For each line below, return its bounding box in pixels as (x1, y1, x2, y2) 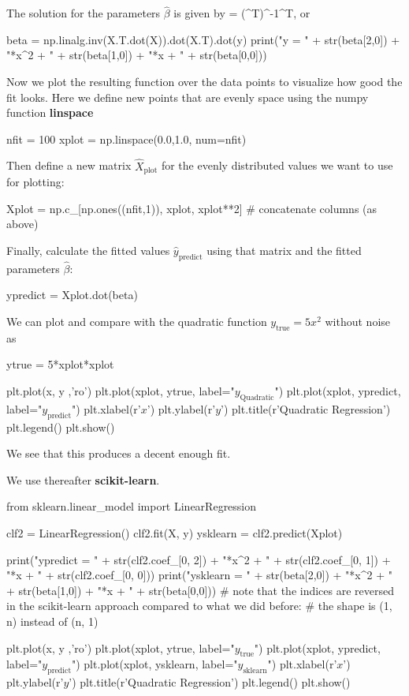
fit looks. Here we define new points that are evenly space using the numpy (6, 88, 369, 105)
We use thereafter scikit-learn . (6, 471, 160, 488)
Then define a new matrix (6, 157, 132, 174)
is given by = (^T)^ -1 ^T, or (173, 5, 310, 21)
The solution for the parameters (6, 5, 161, 21)
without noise (325, 313, 391, 330)
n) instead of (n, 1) (6, 612, 99, 629)
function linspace (6, 104, 94, 121)
